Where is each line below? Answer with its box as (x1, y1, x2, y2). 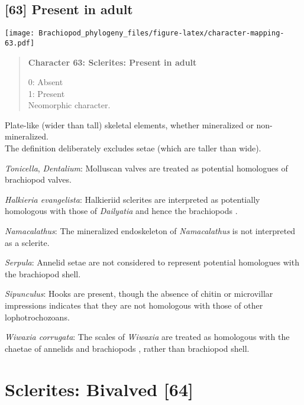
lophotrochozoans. (5, 310, 70, 323)
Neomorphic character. (28, 99, 111, 111)
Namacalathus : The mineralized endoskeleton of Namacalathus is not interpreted (5, 225, 296, 237)
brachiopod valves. (5, 173, 72, 186)
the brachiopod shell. (5, 267, 81, 280)
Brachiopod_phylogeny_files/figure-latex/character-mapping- (38, 29, 284, 38)
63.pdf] (5, 38, 35, 47)
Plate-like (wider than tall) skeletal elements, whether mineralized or (5, 118, 254, 131)
